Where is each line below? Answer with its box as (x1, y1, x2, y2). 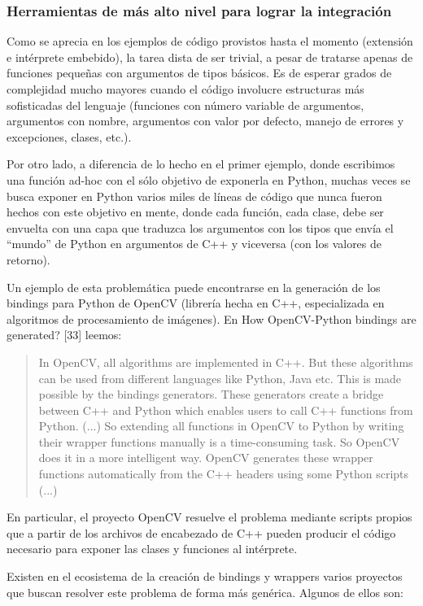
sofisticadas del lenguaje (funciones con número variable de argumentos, (7, 96, 364, 113)
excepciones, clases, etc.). (7, 128, 132, 145)
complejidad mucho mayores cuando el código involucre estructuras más (7, 81, 364, 97)
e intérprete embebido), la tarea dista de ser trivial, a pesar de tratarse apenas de (7, 48, 413, 65)
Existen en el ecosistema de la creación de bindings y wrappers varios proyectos (7, 568, 403, 585)
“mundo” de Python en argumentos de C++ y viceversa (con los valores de (7, 235, 382, 252)
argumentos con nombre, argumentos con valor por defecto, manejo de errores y (7, 112, 404, 129)
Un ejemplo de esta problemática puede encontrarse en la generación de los (7, 278, 381, 295)
